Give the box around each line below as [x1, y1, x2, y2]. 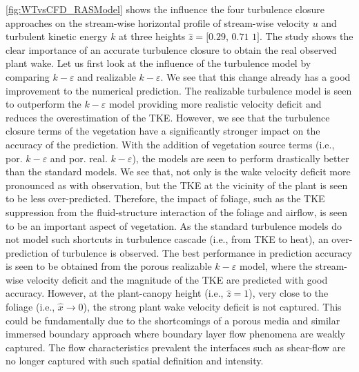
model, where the [239, 259, 313, 273]
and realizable [77, 69, 136, 84]
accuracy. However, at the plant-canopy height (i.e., [6, 286, 224, 300]
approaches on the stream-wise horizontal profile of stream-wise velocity [6, 15, 309, 30]
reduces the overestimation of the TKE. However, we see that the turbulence [6, 110, 330, 124]
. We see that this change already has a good [160, 69, 351, 84]
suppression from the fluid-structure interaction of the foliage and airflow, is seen [6, 204, 347, 219]
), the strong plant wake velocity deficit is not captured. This [83, 300, 342, 314]
